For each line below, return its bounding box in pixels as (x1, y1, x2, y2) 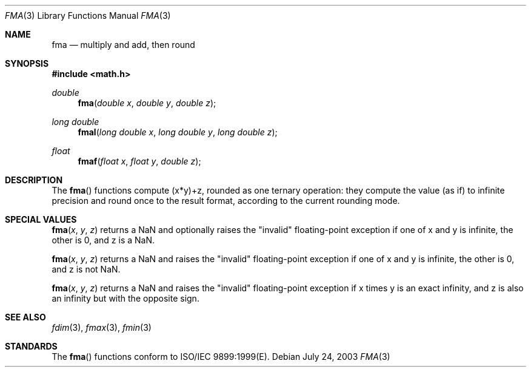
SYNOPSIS (5, 58, 49, 69)
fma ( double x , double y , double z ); (78, 98, 216, 108)
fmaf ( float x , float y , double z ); (78, 156, 201, 166)
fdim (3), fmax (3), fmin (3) (52, 322, 152, 333)
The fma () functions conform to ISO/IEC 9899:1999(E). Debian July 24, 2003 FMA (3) (52, 351, 390, 362)
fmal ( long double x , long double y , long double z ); (78, 127, 278, 137)
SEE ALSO (5, 312, 46, 322)
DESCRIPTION (5, 175, 63, 185)
